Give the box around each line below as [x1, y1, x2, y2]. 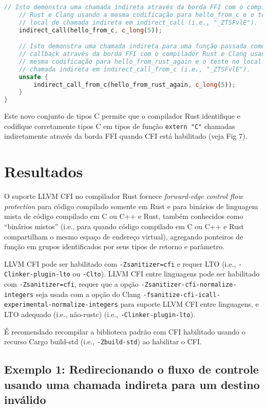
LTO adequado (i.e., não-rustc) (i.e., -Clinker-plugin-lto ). [4, 308, 196, 319]
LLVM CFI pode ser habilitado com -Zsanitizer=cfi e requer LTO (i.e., [4, 258, 236, 269]
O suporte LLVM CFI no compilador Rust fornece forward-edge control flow [4, 191, 243, 201]
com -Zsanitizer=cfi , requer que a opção [4, 279, 139, 289]
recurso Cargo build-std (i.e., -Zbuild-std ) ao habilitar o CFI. [4, 336, 202, 347]
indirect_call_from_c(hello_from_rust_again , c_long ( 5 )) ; [33, 81, 236, 88]
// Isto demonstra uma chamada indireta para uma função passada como [18, 43, 265, 50]
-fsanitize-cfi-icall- [143, 291, 220, 299]
